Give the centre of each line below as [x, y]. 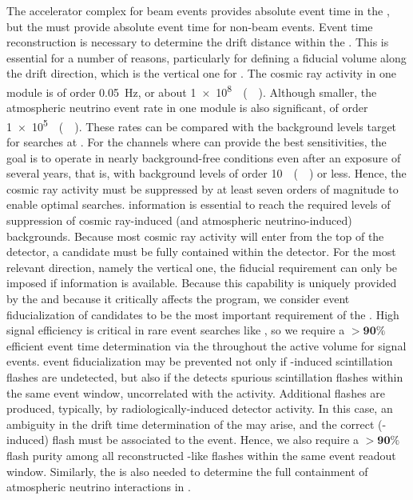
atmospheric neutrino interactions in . [99, 487]
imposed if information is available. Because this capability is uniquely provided [202, 283]
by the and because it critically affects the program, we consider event [178, 298]
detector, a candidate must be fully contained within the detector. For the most [201, 252]
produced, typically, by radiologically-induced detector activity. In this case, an [200, 408]
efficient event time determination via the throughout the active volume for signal [206, 345]
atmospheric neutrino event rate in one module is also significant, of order [187, 108]
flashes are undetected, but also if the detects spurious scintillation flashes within [205, 376]
